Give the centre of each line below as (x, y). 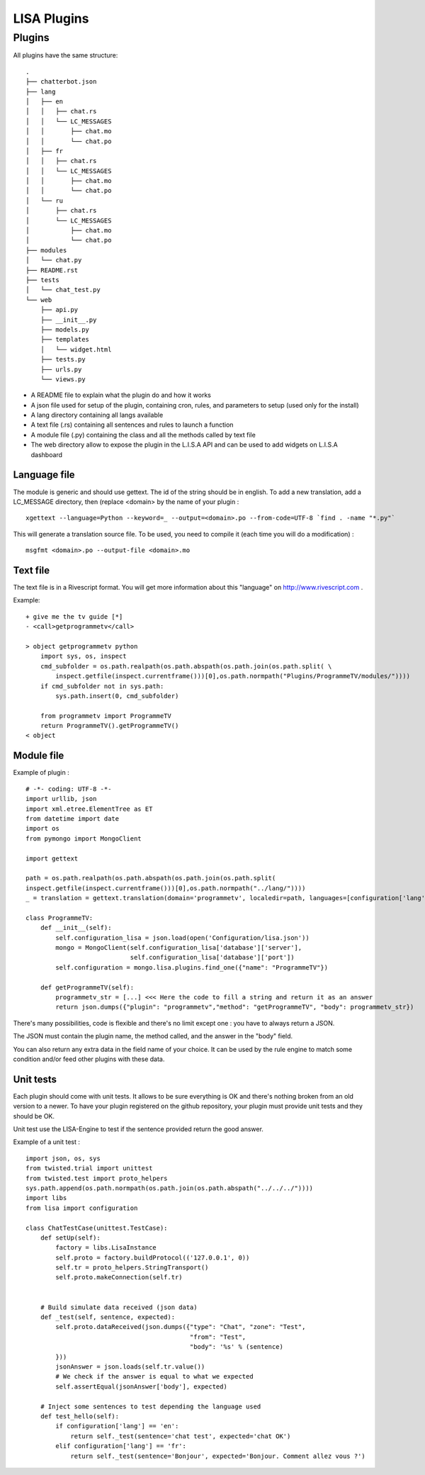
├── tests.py (63, 359)
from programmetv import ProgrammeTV (106, 716)
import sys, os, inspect (83, 656)
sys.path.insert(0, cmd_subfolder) (117, 696)
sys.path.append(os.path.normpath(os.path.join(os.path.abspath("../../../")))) (170, 1188)
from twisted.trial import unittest (89, 1168)
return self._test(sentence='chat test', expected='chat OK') (181, 1436)
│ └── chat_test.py (63, 290)
